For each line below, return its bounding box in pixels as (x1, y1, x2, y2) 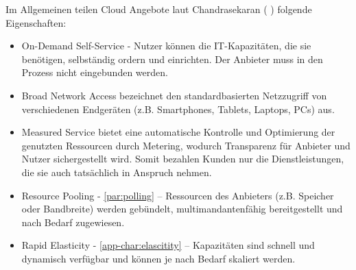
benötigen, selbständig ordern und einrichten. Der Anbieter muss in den (21, 51, 323, 66)
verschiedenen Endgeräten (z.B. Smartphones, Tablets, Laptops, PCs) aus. (21, 101, 335, 116)
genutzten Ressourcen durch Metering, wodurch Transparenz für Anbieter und (21, 138, 351, 152)
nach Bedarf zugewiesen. (21, 214, 125, 229)
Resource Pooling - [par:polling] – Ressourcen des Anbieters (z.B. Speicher (21, 188, 334, 202)
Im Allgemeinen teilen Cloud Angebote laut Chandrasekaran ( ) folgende (5, 2, 312, 16)
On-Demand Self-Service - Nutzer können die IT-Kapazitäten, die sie (21, 38, 311, 53)
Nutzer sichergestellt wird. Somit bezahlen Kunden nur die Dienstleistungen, (21, 151, 344, 166)
